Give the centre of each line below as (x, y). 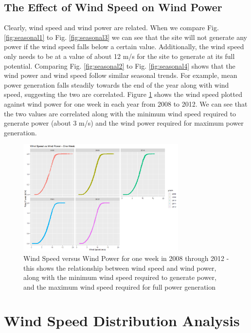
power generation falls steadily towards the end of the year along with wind (117, 84)
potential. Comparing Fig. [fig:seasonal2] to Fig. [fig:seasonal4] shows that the (120, 65)
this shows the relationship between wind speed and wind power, (120, 268)
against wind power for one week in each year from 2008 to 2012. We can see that (126, 103)
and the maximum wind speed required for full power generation (120, 287)
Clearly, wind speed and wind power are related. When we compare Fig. (111, 28)
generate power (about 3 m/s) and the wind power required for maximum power (124, 123)
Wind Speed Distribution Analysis (122, 320)
